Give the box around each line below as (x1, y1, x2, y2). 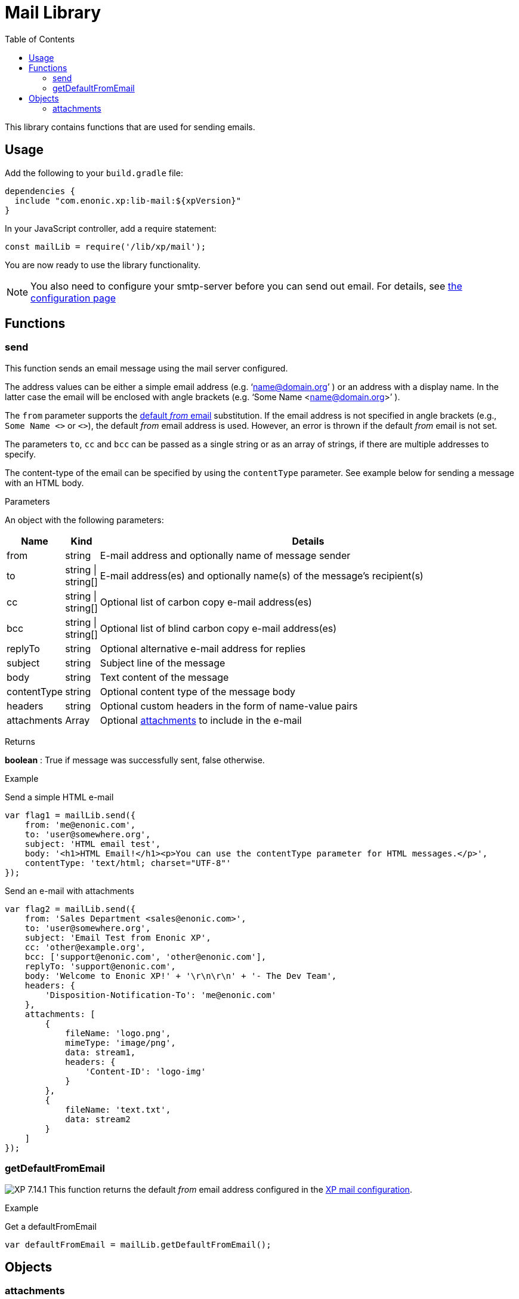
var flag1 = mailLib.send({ (5, 810, 136, 820)
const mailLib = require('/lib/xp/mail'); (5, 241, 206, 251)
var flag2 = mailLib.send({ (5, 904, 136, 914)
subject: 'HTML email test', (24, 839, 161, 849)
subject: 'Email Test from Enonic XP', (24, 932, 211, 942)
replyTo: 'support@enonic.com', (24, 961, 176, 971)
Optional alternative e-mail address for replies (100, 642, 306, 655)
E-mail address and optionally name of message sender (100, 549, 351, 561)
